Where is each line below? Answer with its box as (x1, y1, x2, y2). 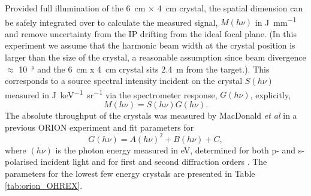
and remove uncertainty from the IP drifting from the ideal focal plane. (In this (5, 27, 297, 40)
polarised (5, 155, 38, 168)
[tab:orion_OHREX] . (5, 179, 83, 191)
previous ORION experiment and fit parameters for (5, 120, 194, 133)
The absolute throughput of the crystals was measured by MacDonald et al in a (5, 109, 297, 122)
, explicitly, (250, 88, 291, 101)
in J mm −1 (255, 14, 297, 28)
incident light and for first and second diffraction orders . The (40, 155, 267, 168)
